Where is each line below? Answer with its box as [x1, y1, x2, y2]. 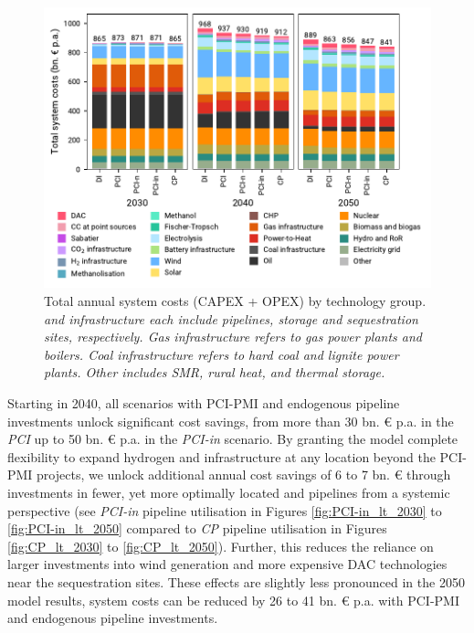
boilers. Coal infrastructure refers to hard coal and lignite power [44, 344, 399, 364]
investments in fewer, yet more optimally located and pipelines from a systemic [7, 483, 450, 501]
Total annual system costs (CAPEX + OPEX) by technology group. [44, 291, 427, 311]
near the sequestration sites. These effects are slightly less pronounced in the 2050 [7, 572, 465, 591]
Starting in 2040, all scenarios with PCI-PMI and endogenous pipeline [7, 394, 400, 413]
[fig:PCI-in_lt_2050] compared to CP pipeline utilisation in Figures [7, 519, 387, 538]
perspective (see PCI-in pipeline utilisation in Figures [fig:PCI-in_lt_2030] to [7, 501, 442, 520]
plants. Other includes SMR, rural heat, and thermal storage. [44, 363, 385, 382]
